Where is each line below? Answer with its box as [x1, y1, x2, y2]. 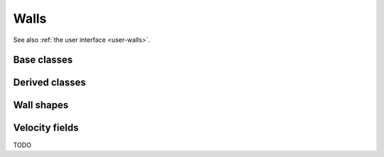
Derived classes [13, 77, 86, 89]
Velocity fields [13, 121, 79, 134]
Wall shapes [13, 99, 69, 112]
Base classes [13, 54, 73, 66]
